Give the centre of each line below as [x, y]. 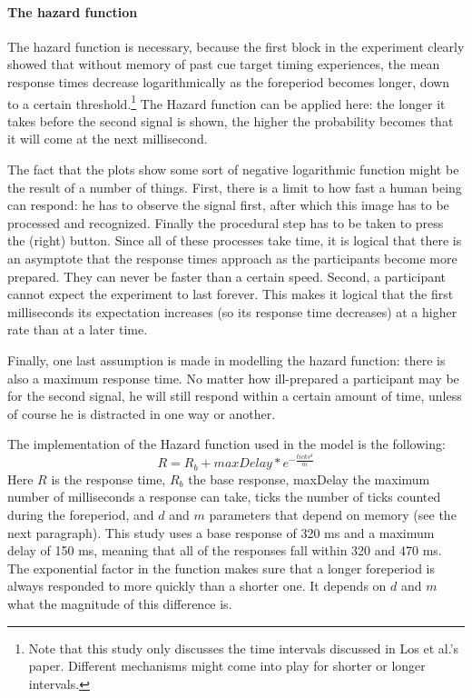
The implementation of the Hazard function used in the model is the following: [226, 444]
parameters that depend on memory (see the [333, 515]
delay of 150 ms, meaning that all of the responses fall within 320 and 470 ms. [225, 550]
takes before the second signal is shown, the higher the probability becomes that [231, 120]
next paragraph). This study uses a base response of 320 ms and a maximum [221, 532]
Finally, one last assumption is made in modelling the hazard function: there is [226, 359]
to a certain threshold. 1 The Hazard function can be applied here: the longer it [226, 102]
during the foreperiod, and [81, 515]
